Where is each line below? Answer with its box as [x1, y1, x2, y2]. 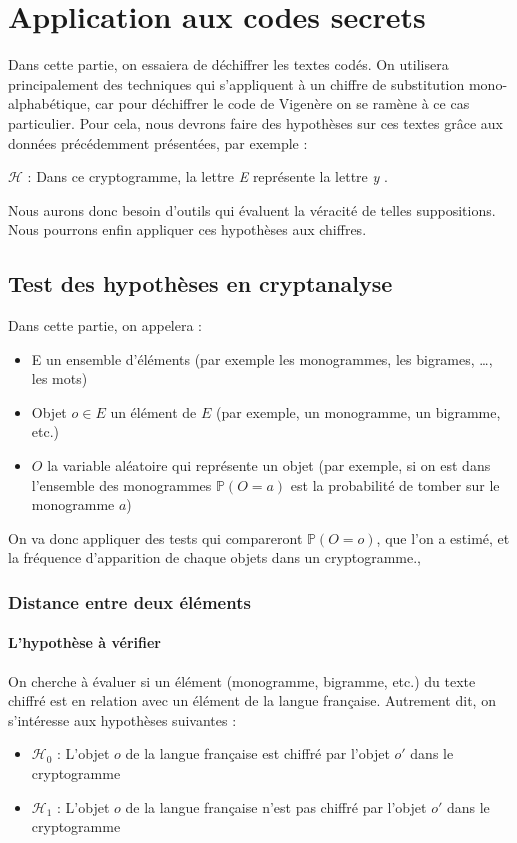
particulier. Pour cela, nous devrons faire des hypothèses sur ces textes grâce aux [8, 112, 503, 133]
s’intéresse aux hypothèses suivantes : [8, 709, 237, 730]
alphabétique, [8, 93, 91, 114]
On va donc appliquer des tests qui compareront [8, 527, 303, 548]
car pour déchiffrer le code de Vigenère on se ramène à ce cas [95, 93, 470, 114]
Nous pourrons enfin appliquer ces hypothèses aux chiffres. [8, 219, 367, 240]
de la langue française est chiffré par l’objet [125, 743, 390, 764]
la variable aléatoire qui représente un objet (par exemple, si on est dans [47, 455, 491, 476]
